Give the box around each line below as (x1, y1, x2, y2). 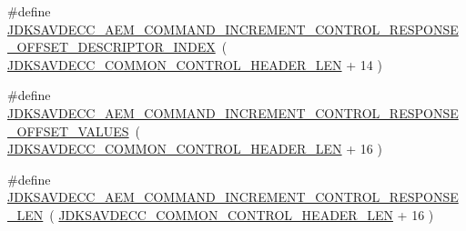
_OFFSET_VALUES (7, 121, 129, 140)
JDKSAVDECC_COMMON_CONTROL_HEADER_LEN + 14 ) (7, 55, 382, 74)
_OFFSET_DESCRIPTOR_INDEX (7, 37, 216, 56)
